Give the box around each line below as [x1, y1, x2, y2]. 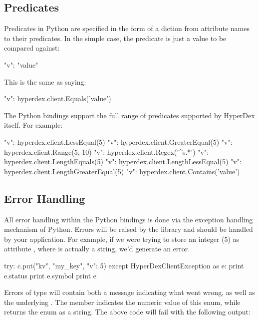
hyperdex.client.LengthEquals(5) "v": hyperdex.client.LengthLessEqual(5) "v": [4, 156, 242, 167]
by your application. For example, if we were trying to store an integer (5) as [4, 233, 240, 244]
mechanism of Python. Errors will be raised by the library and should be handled [4, 224, 253, 234]
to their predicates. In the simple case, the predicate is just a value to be [4, 33, 227, 43]
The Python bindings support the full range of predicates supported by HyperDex [4, 110, 255, 120]
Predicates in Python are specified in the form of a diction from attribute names [4, 23, 250, 34]
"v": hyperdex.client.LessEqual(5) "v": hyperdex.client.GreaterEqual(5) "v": [4, 136, 233, 147]
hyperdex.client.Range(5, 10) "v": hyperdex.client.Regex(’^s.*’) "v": [4, 146, 209, 157]
